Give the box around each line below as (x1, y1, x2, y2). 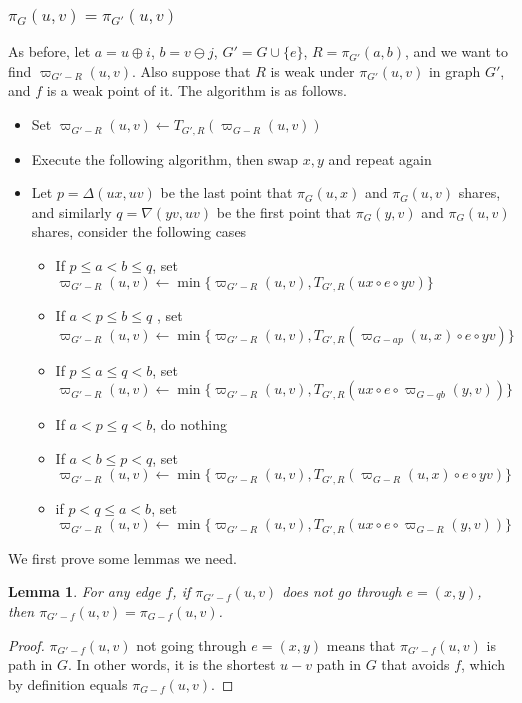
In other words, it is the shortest (76, 654, 276, 675)
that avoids (381, 654, 450, 675)
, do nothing (152, 414, 227, 435)
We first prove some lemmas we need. (8, 547, 237, 568)
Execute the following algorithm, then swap (31, 148, 299, 169)
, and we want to (405, 41, 509, 62)
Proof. (8, 634, 45, 655)
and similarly (31, 201, 112, 222)
